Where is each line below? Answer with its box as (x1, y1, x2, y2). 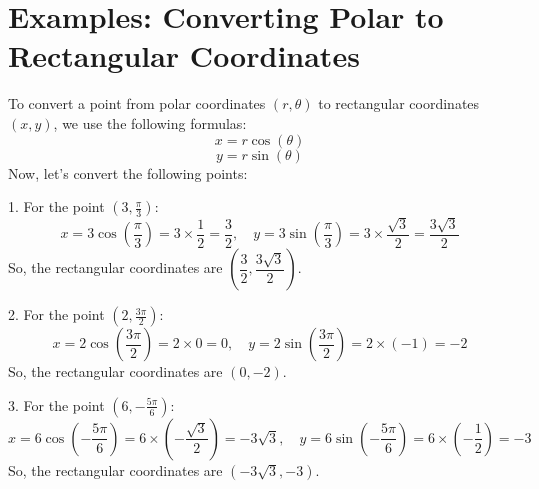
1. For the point (8, 196, 105, 217)
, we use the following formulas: (53, 112, 247, 133)
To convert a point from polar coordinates (8, 93, 266, 114)
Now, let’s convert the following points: (8, 162, 248, 183)
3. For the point (8, 394, 105, 415)
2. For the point (8, 304, 105, 325)
